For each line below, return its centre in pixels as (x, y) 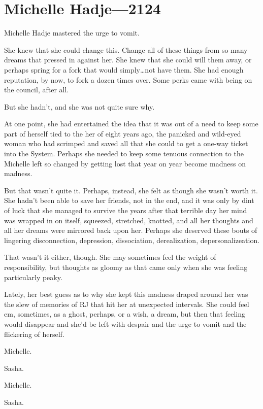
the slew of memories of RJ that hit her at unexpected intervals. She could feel (127, 304)
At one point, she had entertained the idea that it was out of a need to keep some (131, 124)
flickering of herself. (34, 334)
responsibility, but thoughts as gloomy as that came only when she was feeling (126, 267)
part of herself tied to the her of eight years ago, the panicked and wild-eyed (123, 133)
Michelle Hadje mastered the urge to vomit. (72, 33)
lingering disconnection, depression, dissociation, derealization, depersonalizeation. (132, 240)
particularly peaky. (33, 277)
